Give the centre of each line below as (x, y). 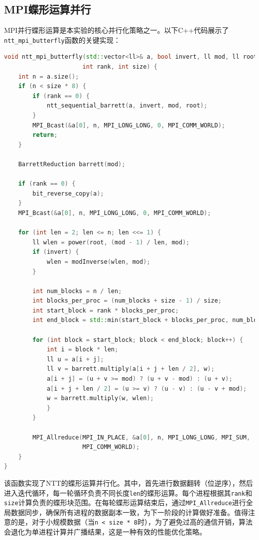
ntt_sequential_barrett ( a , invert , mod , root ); (127, 106)
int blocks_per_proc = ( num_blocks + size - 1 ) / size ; (127, 301)
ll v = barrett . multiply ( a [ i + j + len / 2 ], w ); (130, 369)
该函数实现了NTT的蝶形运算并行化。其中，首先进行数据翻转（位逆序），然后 (129, 483)
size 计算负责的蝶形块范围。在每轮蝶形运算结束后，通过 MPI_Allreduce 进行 (125, 502)
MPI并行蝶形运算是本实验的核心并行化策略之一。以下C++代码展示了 (117, 30)
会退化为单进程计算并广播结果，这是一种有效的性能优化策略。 (105, 532)
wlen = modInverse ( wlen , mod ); (98, 262)
